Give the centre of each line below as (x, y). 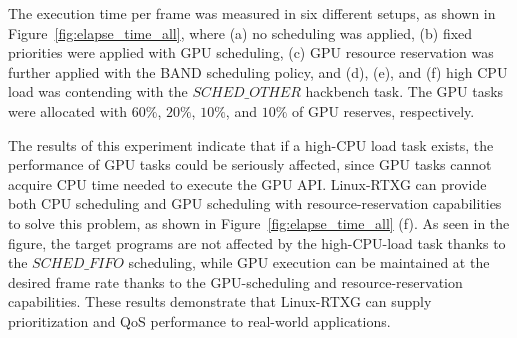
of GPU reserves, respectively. (383, 110)
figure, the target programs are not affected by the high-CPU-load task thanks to (257, 242)
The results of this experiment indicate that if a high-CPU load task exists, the (251, 144)
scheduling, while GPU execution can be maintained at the (309, 262)
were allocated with (68, 110)
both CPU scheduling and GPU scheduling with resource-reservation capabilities (255, 203)
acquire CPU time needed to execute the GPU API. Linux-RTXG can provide (247, 183)
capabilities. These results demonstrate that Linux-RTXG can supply (220, 301)
